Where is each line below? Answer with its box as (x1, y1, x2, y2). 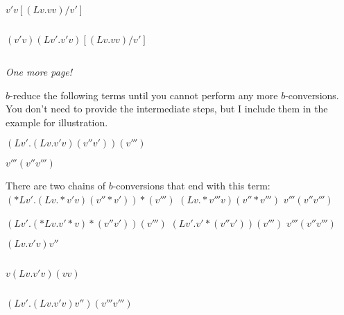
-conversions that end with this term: (112, 178, 270, 193)
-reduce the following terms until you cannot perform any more (10, 87, 278, 102)
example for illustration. (6, 114, 108, 129)
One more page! (6, 65, 73, 78)
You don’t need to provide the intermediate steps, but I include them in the (6, 101, 328, 116)
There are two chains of (6, 178, 106, 193)
